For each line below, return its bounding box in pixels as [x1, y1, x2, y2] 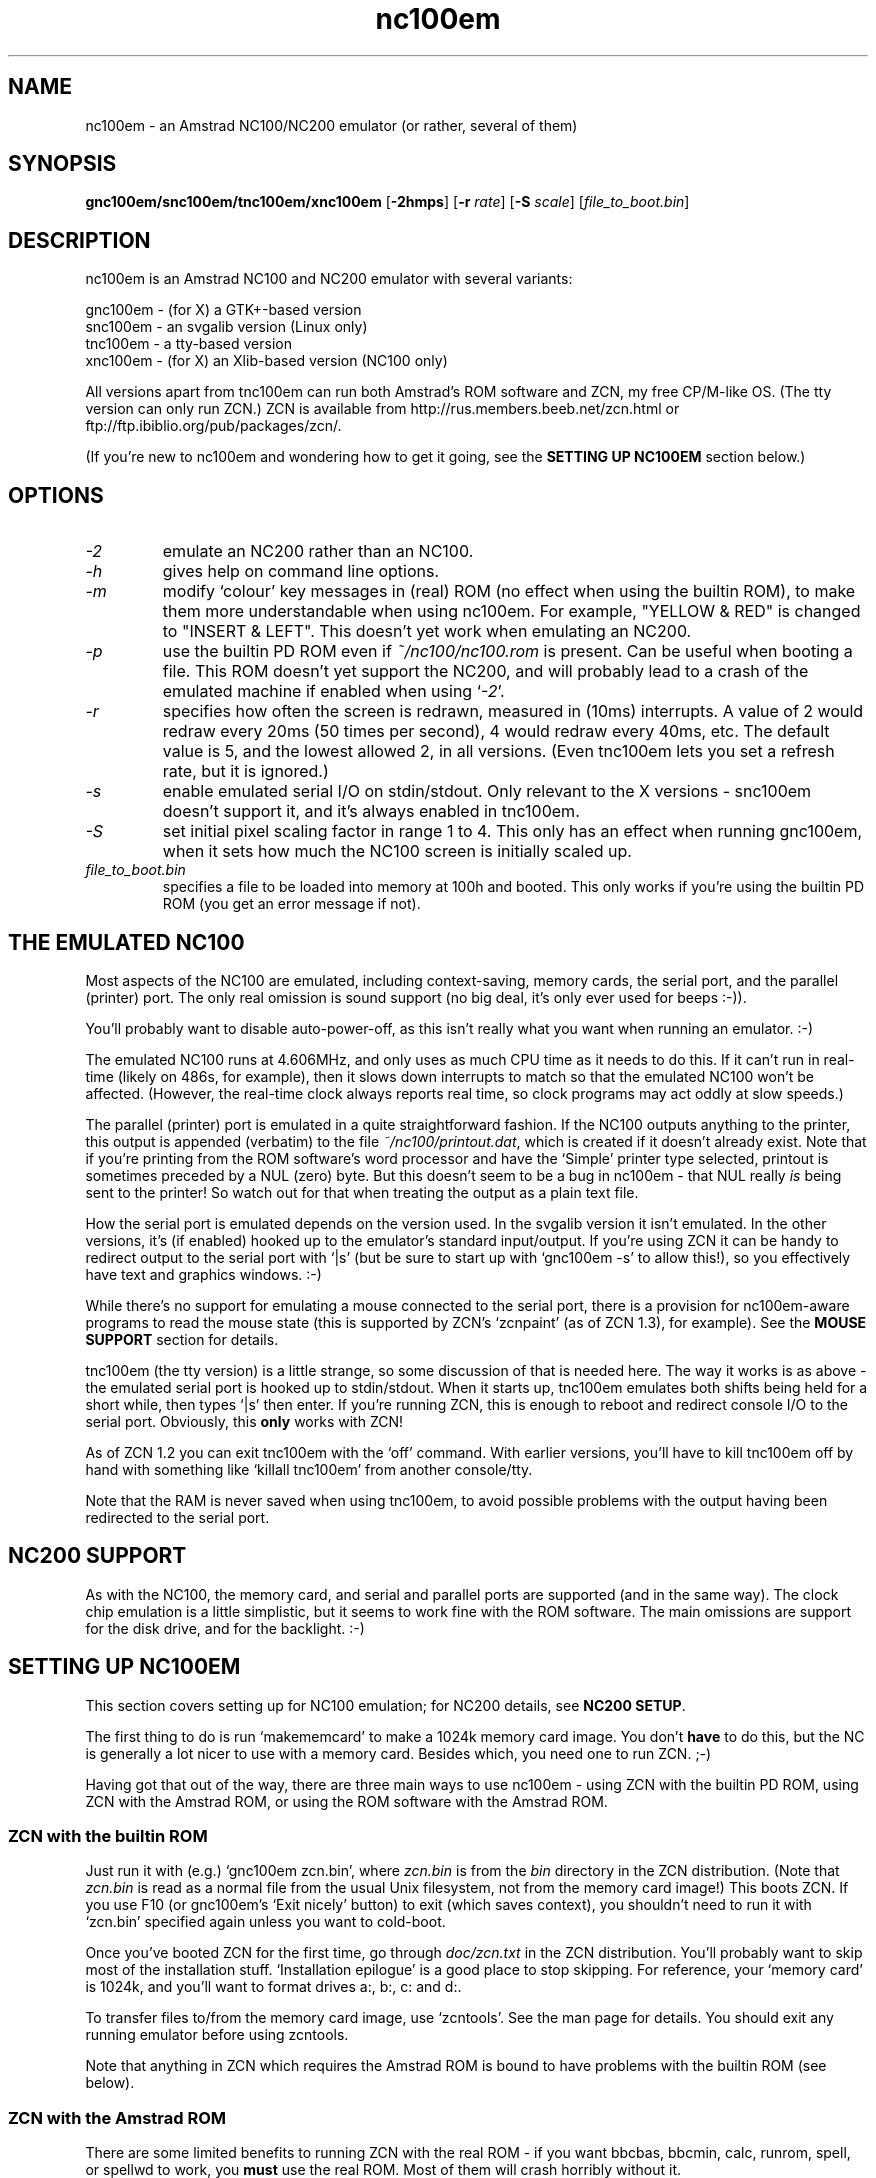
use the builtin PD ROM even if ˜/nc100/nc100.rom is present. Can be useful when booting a [162, 641, 853, 662]
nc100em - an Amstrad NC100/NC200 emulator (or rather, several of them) [85, 116, 578, 134]
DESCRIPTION [8, 227, 151, 253]
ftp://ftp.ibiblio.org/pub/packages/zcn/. [85, 417, 342, 435]
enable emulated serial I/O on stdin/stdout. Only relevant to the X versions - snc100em [162, 781, 812, 802]
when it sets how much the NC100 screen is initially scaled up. [162, 841, 632, 862]
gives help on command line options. [162, 561, 440, 582]
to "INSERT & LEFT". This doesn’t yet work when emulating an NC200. [162, 621, 692, 642]
